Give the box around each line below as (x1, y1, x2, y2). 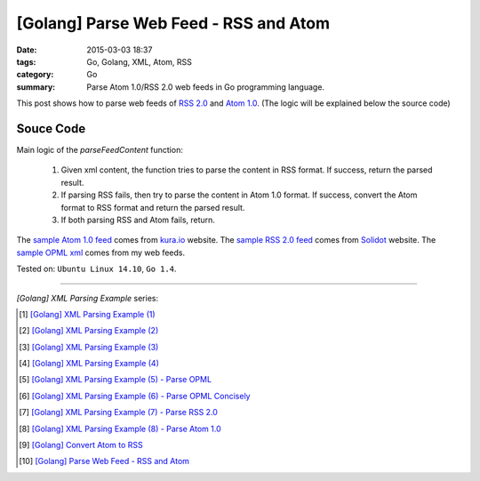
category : (16, 69, 54, 80)
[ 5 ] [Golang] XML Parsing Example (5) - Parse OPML (19, 374, 212, 385)
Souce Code (16, 121, 86, 136)
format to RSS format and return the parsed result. (60, 202, 245, 212)
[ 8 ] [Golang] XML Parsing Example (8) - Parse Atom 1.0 (19, 423, 221, 434)
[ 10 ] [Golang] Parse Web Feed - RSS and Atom (19, 456, 190, 467)
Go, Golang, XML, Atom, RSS (86, 56, 193, 67)
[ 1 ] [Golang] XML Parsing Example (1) (19, 309, 156, 319)
